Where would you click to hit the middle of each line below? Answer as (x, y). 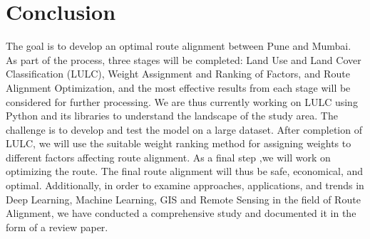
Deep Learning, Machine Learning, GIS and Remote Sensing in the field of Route (183, 199)
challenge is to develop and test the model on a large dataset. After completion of (184, 129)
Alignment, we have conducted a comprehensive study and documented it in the (181, 213)
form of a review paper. (57, 227)
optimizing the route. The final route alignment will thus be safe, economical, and (185, 171)
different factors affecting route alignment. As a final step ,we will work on (168, 157)
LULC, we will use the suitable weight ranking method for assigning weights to (179, 143)
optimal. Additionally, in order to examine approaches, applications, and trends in (185, 185)
